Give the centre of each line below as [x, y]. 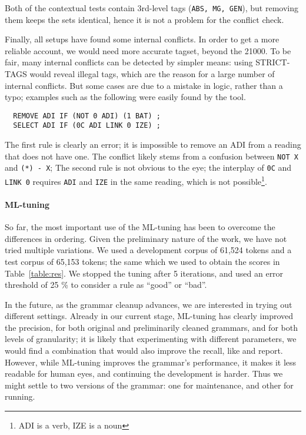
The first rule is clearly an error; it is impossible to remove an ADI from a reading [153, 145]
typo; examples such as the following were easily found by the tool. [125, 97]
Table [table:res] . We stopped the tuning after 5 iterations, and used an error [144, 273]
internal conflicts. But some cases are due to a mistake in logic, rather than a [144, 85]
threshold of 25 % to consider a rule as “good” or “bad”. [106, 285]
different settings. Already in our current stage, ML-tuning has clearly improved [149, 316]
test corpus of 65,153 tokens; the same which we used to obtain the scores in [142, 261]
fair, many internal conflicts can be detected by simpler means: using [129, 62]
